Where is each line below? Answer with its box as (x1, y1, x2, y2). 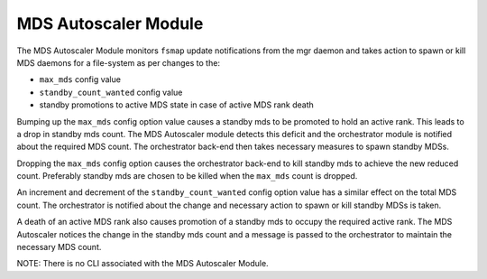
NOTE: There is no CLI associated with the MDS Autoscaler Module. (16, 258, 270, 269)
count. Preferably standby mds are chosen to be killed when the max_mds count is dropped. (16, 171, 358, 181)
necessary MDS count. (16, 242, 102, 253)
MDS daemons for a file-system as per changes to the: (16, 57, 221, 68)
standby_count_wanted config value (39, 87, 183, 98)
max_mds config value (39, 74, 122, 85)
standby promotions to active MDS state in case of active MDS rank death (39, 99, 315, 110)
